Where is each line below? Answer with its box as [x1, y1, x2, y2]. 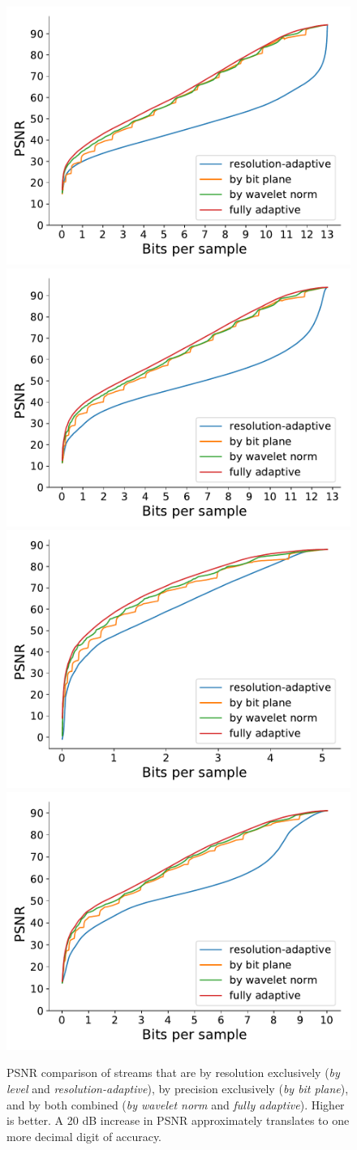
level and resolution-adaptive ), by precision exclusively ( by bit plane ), [6, 1079, 349, 1096]
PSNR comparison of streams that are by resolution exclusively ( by [6, 1064, 340, 1081]
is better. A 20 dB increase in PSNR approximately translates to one [6, 1112, 350, 1129]
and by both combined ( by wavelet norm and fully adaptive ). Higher [6, 1096, 345, 1113]
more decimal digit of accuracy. [6, 1127, 162, 1144]
